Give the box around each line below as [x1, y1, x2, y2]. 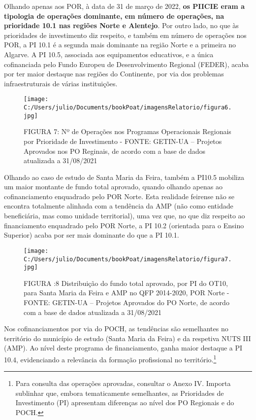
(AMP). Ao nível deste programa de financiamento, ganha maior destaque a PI [4, 343, 243, 353]
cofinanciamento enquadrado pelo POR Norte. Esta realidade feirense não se [4, 191, 235, 201]
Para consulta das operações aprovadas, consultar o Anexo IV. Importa [15, 378, 231, 388]
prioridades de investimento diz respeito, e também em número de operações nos [4, 30, 247, 40]
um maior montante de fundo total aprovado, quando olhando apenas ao [4, 181, 223, 192]
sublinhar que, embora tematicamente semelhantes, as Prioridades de [15, 387, 224, 398]
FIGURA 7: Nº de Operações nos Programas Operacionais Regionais [24, 126, 231, 137]
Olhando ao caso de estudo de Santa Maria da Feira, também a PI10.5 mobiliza [4, 172, 244, 182]
